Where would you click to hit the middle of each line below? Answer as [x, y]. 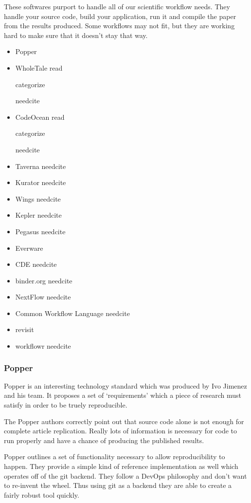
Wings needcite [38, 198]
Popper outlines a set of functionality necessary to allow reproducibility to [115, 456]
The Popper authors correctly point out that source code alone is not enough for [124, 421]
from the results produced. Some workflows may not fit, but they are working [119, 26]
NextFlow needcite [43, 297]
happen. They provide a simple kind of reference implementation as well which [121, 466]
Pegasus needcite [40, 231]
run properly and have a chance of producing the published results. [104, 440]
